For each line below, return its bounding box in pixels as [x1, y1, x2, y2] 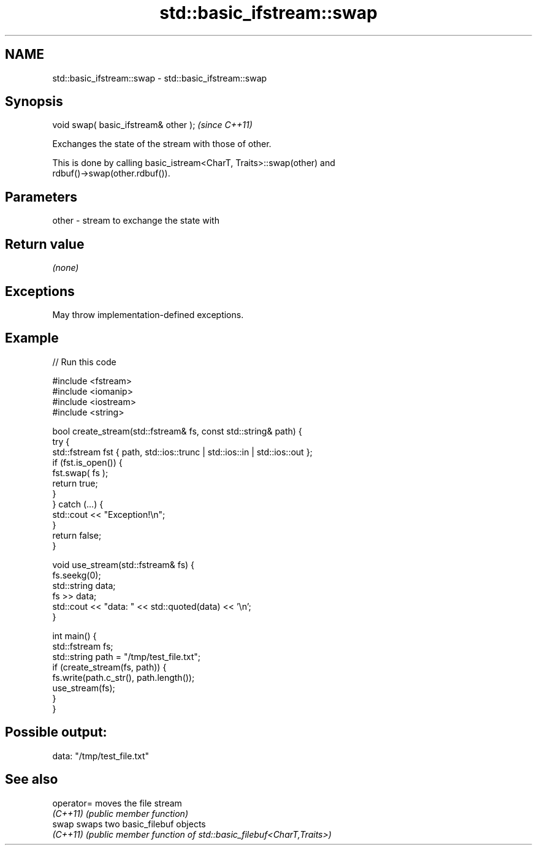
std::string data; [52, 580, 116, 591]
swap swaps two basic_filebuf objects [52, 818, 206, 829]
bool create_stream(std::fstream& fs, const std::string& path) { [52, 425, 302, 436]
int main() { [52, 630, 97, 641]
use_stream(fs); [52, 682, 115, 693]
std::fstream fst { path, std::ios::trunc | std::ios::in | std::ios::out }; [52, 446, 313, 457]
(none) [52, 262, 79, 273]
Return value [5, 236, 85, 252]
